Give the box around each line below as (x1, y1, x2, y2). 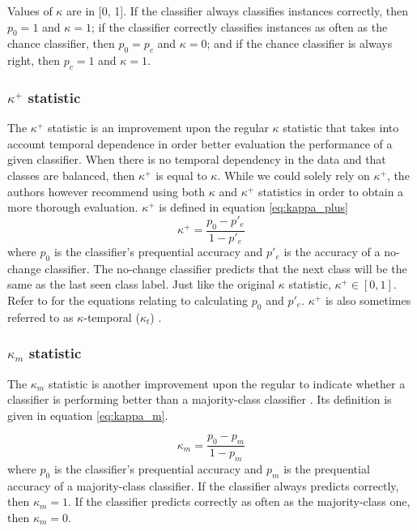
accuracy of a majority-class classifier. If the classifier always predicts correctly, (7, 477, 399, 494)
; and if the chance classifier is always (206, 35, 393, 52)
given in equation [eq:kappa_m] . (7, 406, 168, 423)
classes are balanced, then (7, 166, 135, 183)
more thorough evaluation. (7, 199, 138, 216)
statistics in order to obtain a (257, 182, 404, 199)
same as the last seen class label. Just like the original (7, 276, 275, 293)
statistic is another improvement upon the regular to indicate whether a (48, 375, 406, 392)
